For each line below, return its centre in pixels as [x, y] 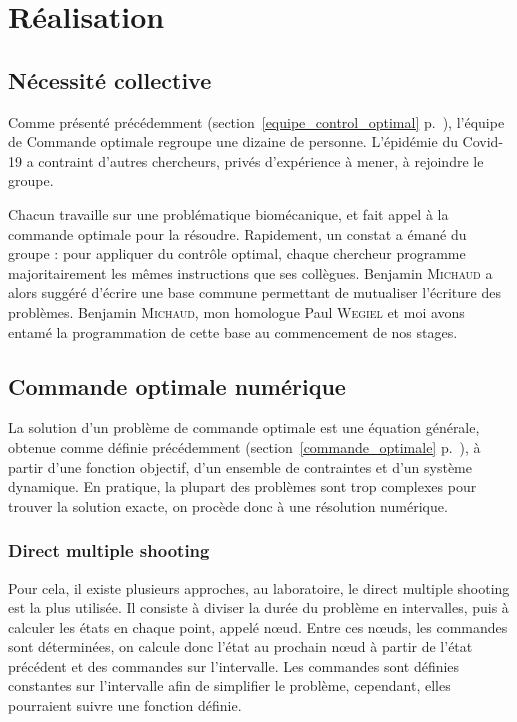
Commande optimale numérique [177, 385]
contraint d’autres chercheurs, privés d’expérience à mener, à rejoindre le [261, 160]
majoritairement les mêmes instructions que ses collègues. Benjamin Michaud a [250, 272]
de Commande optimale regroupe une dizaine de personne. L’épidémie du [233, 141]
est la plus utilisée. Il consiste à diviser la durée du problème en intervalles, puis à [258, 607]
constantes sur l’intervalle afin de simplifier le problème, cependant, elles [229, 685]
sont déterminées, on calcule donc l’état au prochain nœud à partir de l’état [240, 646]
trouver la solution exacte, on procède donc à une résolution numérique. [228, 505]
